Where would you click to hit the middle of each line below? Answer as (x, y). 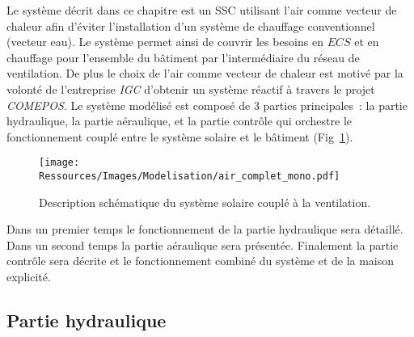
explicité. (29, 277)
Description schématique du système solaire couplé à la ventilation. (205, 202)
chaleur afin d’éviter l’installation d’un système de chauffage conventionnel (191, 25)
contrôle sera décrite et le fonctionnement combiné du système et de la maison (201, 261)
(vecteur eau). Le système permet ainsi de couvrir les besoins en (165, 42)
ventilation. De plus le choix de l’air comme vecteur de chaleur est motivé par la (205, 73)
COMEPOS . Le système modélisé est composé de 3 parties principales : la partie (207, 105)
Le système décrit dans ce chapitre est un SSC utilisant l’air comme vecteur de (202, 10)
